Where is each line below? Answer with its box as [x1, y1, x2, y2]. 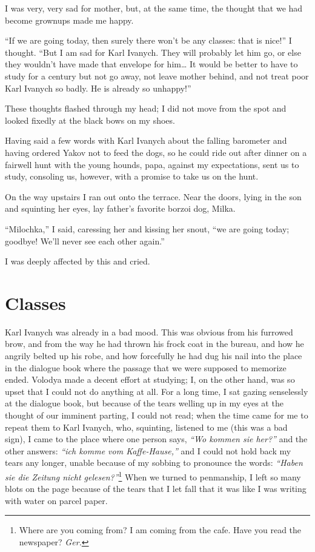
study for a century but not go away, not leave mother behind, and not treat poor [5, 69, 309, 82]
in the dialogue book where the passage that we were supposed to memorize [5, 361, 287, 374]
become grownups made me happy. [5, 13, 134, 26]
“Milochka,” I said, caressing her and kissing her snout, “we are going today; [5, 222, 290, 235]
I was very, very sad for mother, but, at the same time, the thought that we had [5, 2, 303, 14]
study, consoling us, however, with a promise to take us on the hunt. [5, 170, 259, 183]
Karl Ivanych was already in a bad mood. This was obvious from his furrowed [5, 325, 293, 338]
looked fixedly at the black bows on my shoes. [5, 113, 175, 126]
